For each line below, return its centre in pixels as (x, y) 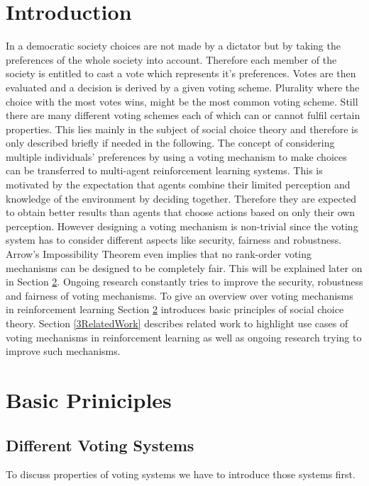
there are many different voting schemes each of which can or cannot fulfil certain (183, 115)
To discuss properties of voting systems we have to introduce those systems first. (181, 474)
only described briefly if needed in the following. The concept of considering (170, 143)
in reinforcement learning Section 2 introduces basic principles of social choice (175, 309)
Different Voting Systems (100, 445)
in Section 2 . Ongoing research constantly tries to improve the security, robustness (184, 282)
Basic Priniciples (89, 399)
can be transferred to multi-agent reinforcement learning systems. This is (164, 170)
